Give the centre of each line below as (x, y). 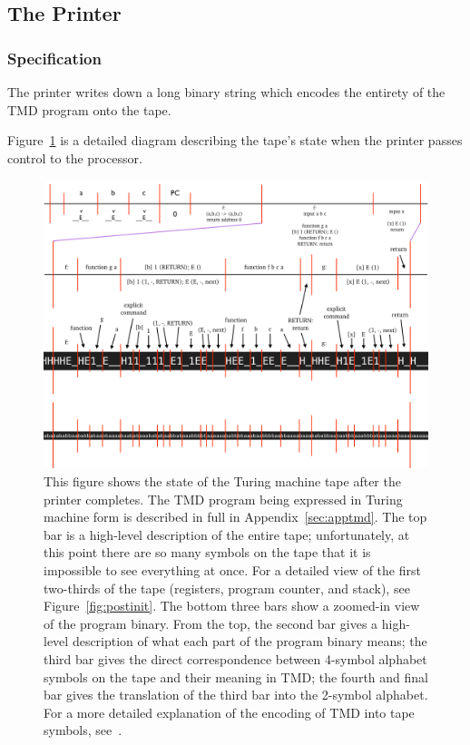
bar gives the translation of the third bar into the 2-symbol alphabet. (236, 695)
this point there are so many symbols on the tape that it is (207, 552)
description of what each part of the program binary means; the (250, 641)
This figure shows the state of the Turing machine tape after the (222, 480)
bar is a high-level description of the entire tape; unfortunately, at (227, 534)
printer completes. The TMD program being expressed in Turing (223, 499)
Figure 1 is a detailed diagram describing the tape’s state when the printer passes (235, 140)
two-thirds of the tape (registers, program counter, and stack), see (227, 588)
